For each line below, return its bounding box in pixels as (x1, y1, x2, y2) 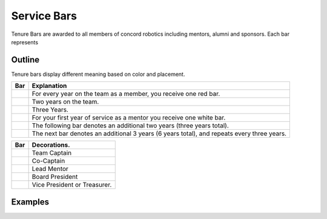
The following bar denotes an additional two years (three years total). (31, 121, 230, 130)
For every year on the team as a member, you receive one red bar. (31, 90, 220, 98)
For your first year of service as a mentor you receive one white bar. (31, 113, 226, 122)
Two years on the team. (31, 98, 99, 106)
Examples (11, 197, 50, 207)
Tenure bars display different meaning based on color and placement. (11, 70, 185, 78)
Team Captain (31, 149, 72, 157)
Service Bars (11, 9, 77, 22)
